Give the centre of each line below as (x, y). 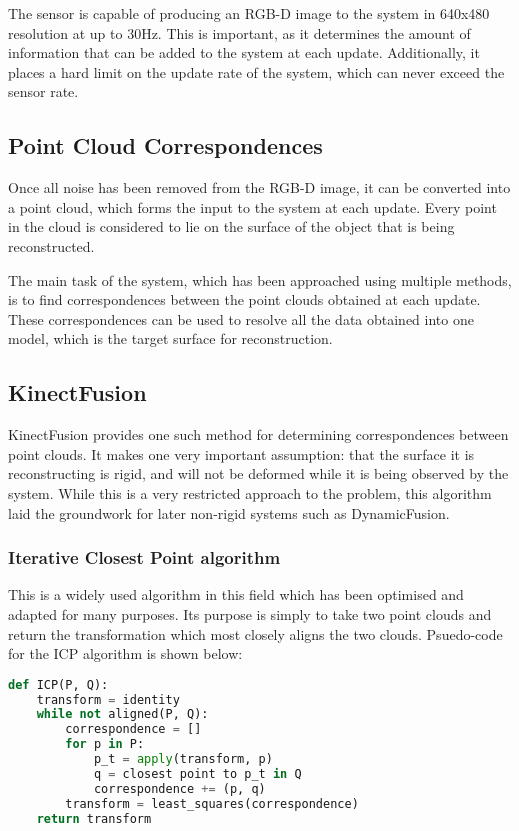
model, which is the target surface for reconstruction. (170, 338)
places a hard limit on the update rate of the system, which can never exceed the (256, 71)
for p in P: (105, 744)
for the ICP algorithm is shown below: (125, 653)
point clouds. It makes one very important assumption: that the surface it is (241, 453)
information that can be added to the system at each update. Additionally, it (244, 52)
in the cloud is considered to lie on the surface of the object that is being (231, 226)
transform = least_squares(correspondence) (212, 803)
